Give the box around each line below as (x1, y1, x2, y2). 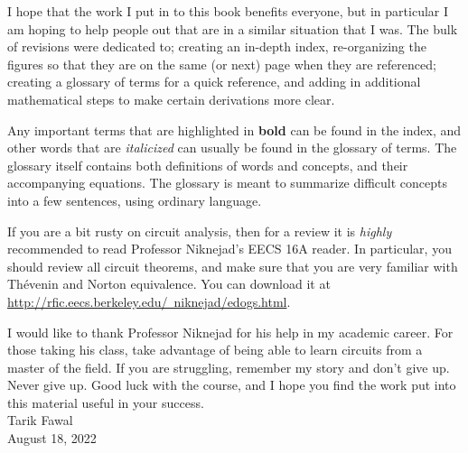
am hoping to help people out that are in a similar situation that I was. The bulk (7, 19, 458, 38)
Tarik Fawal (7, 411, 73, 430)
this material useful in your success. (7, 393, 204, 411)
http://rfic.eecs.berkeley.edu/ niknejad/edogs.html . (7, 291, 291, 310)
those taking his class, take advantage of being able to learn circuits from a (7, 340, 423, 359)
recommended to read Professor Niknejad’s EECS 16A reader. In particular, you (7, 239, 452, 258)
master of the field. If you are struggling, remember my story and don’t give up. (7, 357, 450, 376)
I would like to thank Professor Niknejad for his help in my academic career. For (7, 322, 454, 341)
